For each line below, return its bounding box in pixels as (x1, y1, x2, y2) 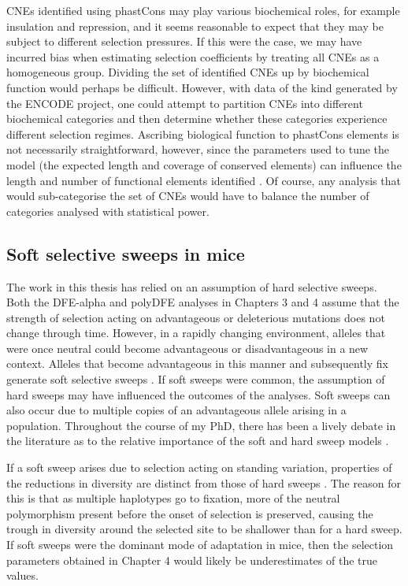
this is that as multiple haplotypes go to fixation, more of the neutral (6, 490, 340, 506)
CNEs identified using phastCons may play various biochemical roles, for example (6, 2, 400, 18)
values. (6, 567, 39, 584)
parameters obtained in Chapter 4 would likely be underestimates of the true (6, 551, 377, 568)
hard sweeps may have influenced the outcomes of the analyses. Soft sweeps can (6, 386, 391, 402)
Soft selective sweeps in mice (6, 241, 245, 265)
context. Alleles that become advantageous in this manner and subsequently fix (6, 355, 388, 372)
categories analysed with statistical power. (6, 202, 210, 219)
